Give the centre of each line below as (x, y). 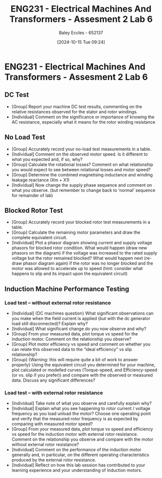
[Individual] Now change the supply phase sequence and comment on (82, 185)
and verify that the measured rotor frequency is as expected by (75, 419)
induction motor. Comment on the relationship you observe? (72, 339)
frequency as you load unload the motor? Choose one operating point (81, 414)
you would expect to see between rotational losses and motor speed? (81, 169)
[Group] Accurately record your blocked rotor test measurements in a (81, 222)
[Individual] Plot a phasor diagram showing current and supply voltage (82, 243)
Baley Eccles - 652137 (81, 32)
